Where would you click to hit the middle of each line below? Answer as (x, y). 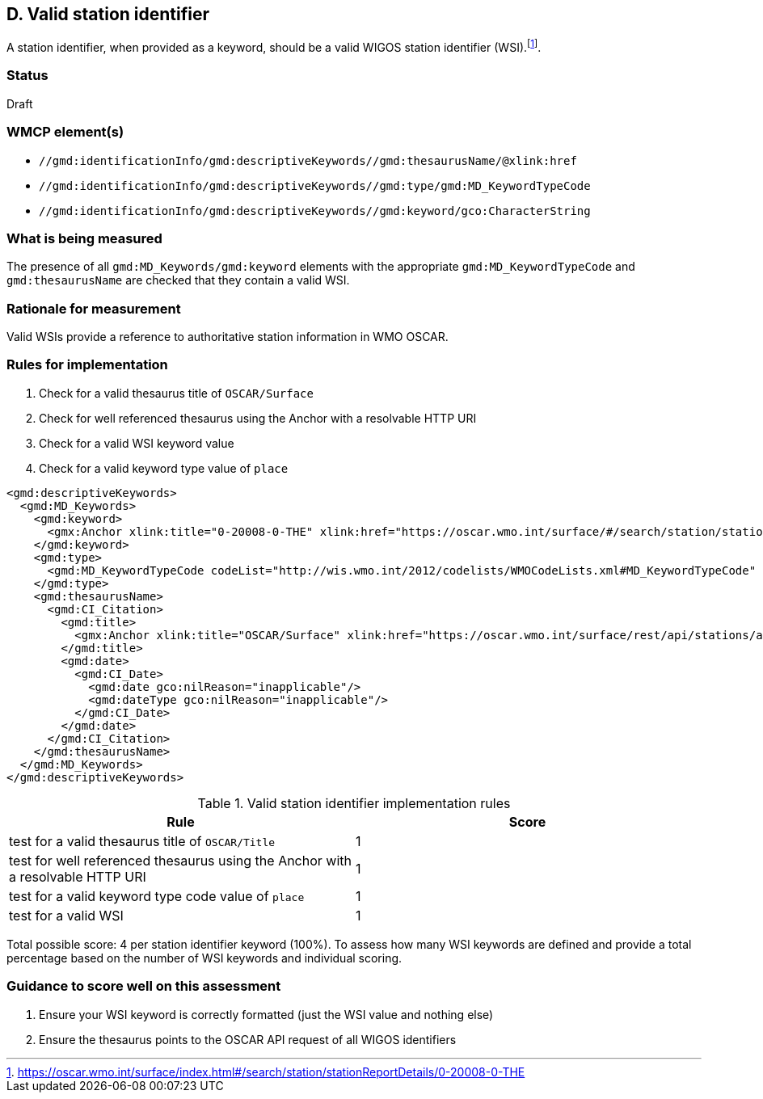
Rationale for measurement (94, 308)
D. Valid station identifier (108, 14)
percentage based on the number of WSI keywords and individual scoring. (204, 958)
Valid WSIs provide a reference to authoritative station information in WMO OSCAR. (228, 337)
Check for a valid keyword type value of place (164, 468)
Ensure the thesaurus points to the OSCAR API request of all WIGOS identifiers (248, 1039)
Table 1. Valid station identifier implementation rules (354, 803)
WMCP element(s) (65, 132)
